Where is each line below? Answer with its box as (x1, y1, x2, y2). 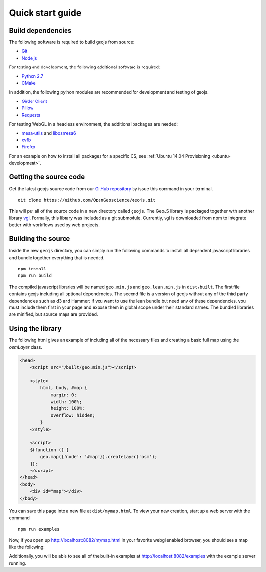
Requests (21, 112, 41, 118)
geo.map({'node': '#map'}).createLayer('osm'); (40, 454, 158, 460)
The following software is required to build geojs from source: (9, 39, 134, 45)
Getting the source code (9, 172, 85, 181)
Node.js (21, 55, 37, 61)
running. (9, 560, 27, 566)
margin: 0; (50, 392, 77, 398)
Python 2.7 (21, 73, 44, 79)
